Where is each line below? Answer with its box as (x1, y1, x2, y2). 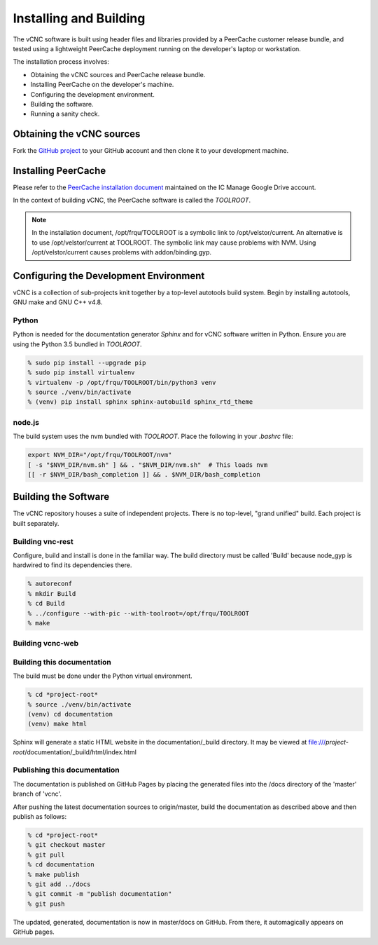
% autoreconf (27, 580, 73, 588)
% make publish (27, 870, 80, 878)
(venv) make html (27, 720, 87, 728)
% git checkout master (27, 841, 106, 849)
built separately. (13, 519, 59, 527)
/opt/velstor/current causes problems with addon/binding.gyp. (31, 248, 211, 257)
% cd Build (27, 599, 65, 608)
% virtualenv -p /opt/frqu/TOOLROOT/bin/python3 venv (27, 379, 216, 386)
